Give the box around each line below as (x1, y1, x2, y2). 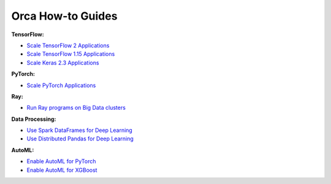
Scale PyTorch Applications (26, 82, 96, 89)
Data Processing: (11, 115, 56, 123)
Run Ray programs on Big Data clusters (26, 104, 126, 112)
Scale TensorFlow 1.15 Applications (26, 50, 115, 58)
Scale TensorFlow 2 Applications (26, 42, 110, 49)
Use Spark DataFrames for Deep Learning (26, 126, 133, 134)
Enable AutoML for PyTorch (26, 158, 96, 165)
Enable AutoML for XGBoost (26, 166, 97, 174)
